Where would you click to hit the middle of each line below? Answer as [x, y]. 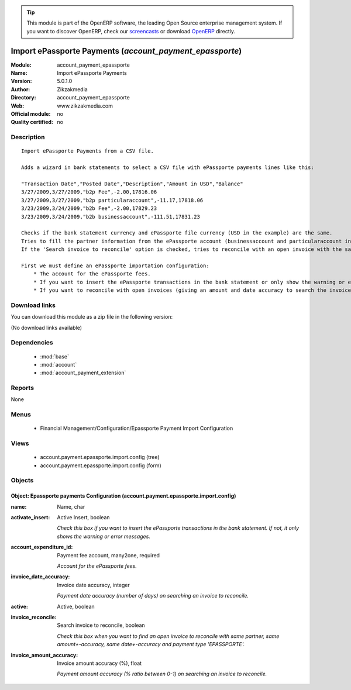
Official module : [31, 114]
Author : [20, 89]
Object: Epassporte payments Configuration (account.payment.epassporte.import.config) [123, 496]
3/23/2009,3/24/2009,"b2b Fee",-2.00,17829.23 [89, 208]
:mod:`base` [55, 356]
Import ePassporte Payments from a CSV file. [88, 151]
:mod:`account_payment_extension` [83, 373]
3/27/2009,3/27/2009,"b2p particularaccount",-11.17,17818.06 [112, 200]
